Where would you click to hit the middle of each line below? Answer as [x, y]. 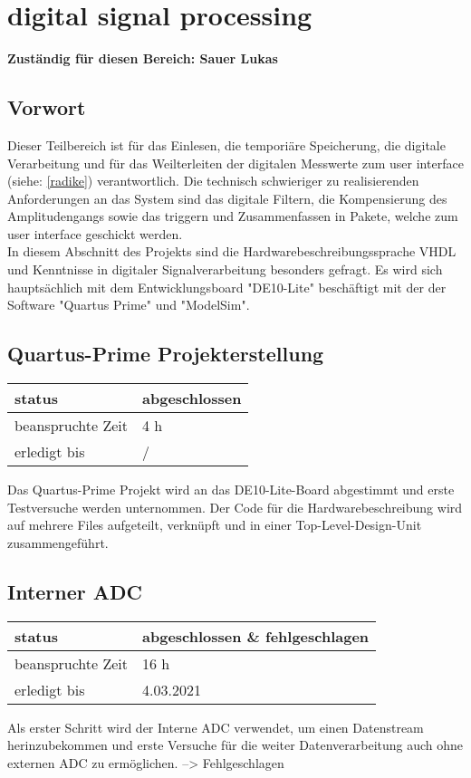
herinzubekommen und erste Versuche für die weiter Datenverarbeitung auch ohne [235, 745]
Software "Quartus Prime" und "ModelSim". [129, 305]
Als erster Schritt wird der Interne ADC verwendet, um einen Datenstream [216, 727]
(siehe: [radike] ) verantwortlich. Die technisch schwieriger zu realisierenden [213, 181]
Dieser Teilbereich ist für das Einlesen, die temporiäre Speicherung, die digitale [226, 144]
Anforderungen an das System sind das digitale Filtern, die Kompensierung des [227, 198]
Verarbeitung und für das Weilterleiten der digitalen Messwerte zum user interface [235, 163]
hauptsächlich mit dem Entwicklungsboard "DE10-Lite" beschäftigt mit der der [227, 287]
